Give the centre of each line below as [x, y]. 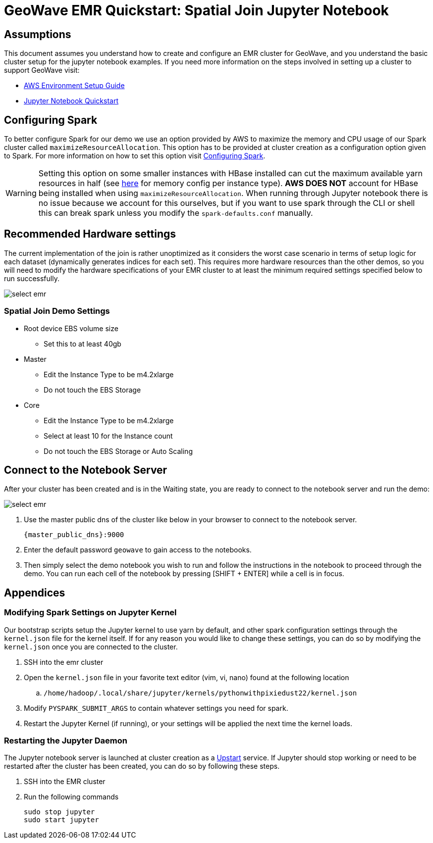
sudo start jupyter [61, 820]
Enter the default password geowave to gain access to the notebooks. [138, 550]
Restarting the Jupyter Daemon [66, 741]
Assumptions [38, 34]
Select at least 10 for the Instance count [108, 436]
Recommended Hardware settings [90, 234]
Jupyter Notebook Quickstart [71, 101]
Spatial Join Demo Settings [57, 311]
